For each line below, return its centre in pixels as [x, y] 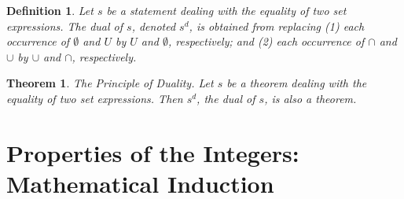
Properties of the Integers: [153, 152]
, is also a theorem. [310, 98]
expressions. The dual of [65, 26]
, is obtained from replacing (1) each [277, 26]
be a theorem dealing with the [297, 83]
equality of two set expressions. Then [95, 98]
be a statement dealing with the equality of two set [226, 10]
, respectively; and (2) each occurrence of [266, 41]
